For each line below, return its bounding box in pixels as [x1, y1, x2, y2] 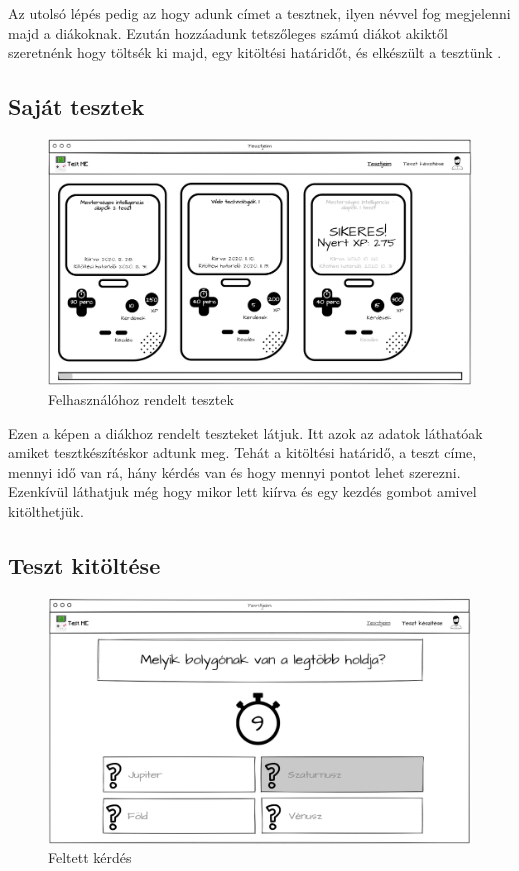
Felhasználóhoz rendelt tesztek [48, 388, 234, 409]
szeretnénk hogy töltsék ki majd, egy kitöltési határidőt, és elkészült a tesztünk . [8, 42, 502, 63]
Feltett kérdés [48, 847, 132, 868]
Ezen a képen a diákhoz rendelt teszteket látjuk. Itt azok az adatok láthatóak [8, 422, 483, 443]
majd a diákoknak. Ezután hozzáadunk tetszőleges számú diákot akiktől [8, 22, 448, 43]
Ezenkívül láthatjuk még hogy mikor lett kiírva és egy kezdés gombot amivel [8, 481, 477, 502]
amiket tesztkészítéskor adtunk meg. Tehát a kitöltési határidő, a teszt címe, [8, 442, 477, 463]
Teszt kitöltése [8, 549, 161, 580]
